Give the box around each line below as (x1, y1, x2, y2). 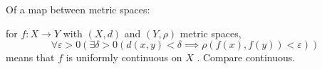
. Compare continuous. (197, 50, 296, 65)
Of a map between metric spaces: (6, 2, 150, 16)
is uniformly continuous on (66, 50, 182, 65)
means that (6, 50, 55, 65)
